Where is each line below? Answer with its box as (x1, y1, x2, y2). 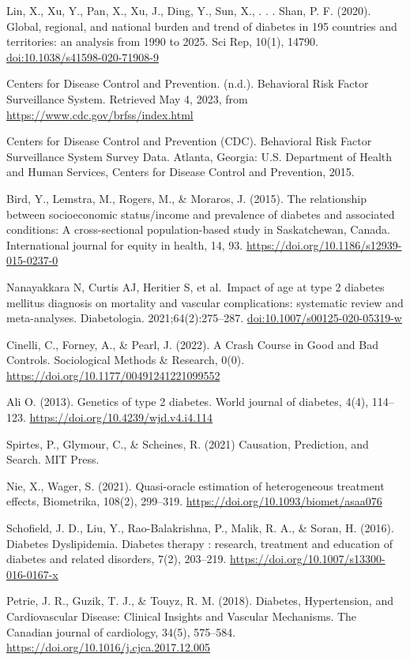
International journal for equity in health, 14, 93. (6, 236, 243, 253)
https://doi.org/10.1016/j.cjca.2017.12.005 (6, 639, 210, 655)
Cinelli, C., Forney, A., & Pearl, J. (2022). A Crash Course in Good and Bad (6, 336, 379, 352)
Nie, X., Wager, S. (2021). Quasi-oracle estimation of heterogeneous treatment (6, 477, 385, 494)
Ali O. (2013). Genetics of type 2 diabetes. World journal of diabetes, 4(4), (6, 393, 369, 410)
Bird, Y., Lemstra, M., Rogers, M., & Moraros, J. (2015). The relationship (6, 190, 367, 206)
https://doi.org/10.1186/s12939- (246, 236, 402, 253)
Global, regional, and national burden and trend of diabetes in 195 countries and (6, 17, 397, 34)
